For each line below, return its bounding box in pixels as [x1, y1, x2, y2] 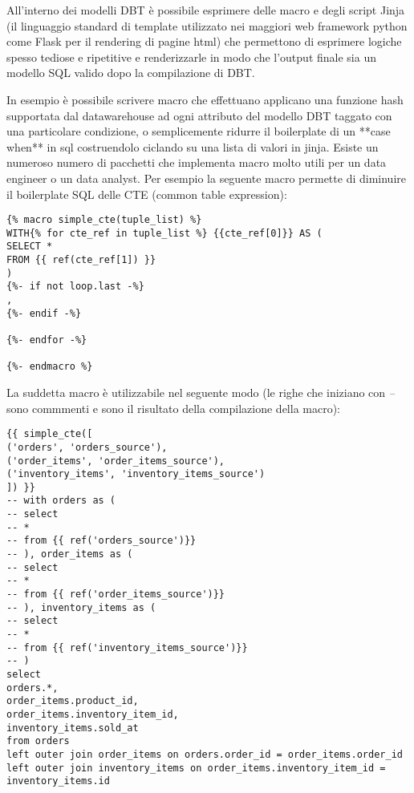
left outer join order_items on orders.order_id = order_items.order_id [6, 748, 403, 760]
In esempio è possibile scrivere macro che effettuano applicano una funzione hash [6, 91, 404, 107]
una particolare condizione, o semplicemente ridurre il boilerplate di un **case [6, 123, 391, 140]
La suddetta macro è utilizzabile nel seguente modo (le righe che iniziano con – [6, 384, 395, 400]
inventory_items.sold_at [6, 722, 139, 734]
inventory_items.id [6, 775, 110, 787]
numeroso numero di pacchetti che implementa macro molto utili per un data [6, 154, 387, 171]
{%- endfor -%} [6, 334, 87, 346]
